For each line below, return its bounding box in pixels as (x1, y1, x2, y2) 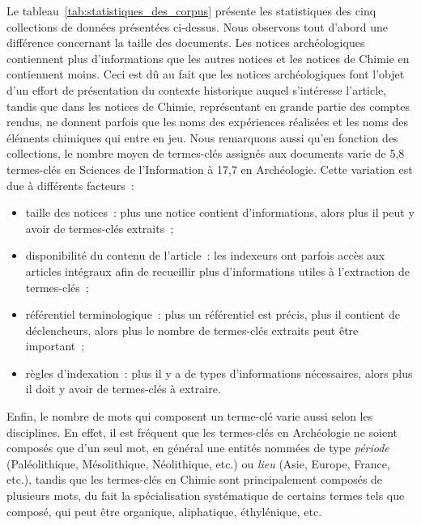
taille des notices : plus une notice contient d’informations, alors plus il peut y (25, 204, 415, 221)
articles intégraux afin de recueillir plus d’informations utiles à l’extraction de (25, 262, 410, 279)
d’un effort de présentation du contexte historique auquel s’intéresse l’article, (6, 81, 387, 98)
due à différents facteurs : (6, 176, 134, 193)
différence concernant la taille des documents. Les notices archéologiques (6, 34, 365, 51)
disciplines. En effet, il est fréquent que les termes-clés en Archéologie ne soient (6, 423, 398, 440)
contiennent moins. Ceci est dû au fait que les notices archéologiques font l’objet (6, 66, 405, 83)
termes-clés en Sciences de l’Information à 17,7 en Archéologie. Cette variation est (6, 160, 413, 177)
